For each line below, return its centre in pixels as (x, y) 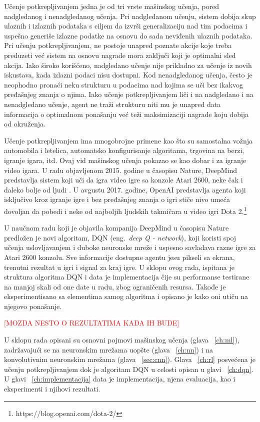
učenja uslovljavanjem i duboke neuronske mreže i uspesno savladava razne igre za (130, 247)
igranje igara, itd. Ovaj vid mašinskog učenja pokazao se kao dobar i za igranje (125, 160)
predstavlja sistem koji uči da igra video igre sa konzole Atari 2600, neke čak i (123, 180)
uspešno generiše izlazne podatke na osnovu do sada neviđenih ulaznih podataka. (128, 35)
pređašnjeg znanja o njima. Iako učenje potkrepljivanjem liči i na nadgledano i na (129, 94)
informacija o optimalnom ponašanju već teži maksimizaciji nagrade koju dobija (126, 114)
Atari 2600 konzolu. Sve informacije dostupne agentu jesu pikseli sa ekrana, (119, 257)
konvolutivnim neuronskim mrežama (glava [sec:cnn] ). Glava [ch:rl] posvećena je (130, 359)
